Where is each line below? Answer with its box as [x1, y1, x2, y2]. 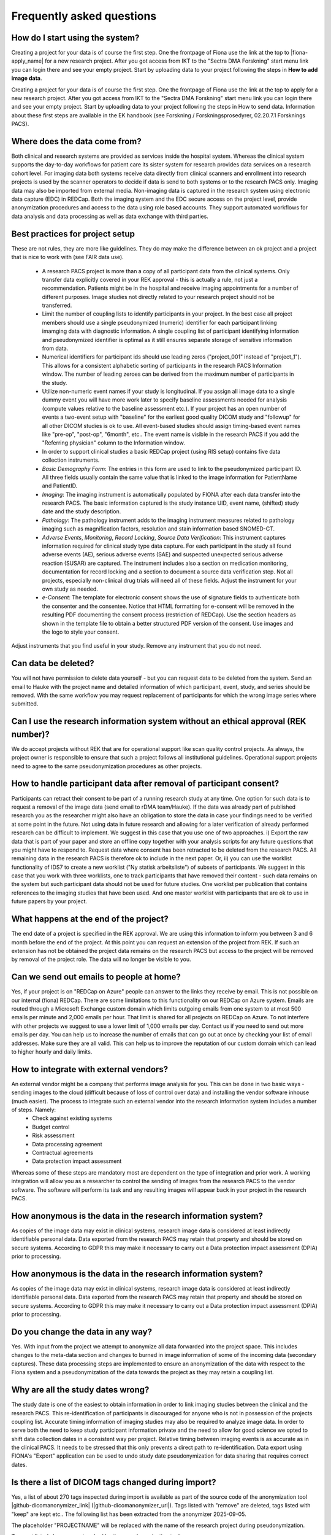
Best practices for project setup [11, 228, 135, 239]
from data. [42, 344, 69, 352]
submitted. [11, 700, 39, 707]
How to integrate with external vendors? [11, 1064, 169, 1074]
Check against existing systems [32, 1114, 113, 1122]
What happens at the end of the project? [11, 914, 169, 924]
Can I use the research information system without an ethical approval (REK [11, 716, 306, 727]
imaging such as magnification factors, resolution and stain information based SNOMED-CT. [42, 525, 275, 532]
